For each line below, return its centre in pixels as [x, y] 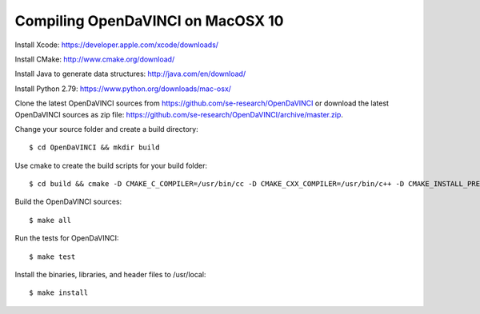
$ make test [52, 256]
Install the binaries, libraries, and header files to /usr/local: [110, 275]
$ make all [50, 220]
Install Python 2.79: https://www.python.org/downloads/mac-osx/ [123, 89]
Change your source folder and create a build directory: [107, 129]
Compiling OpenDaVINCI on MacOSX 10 [149, 21]
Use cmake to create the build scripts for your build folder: [111, 165]
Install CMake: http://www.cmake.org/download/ [95, 59]
